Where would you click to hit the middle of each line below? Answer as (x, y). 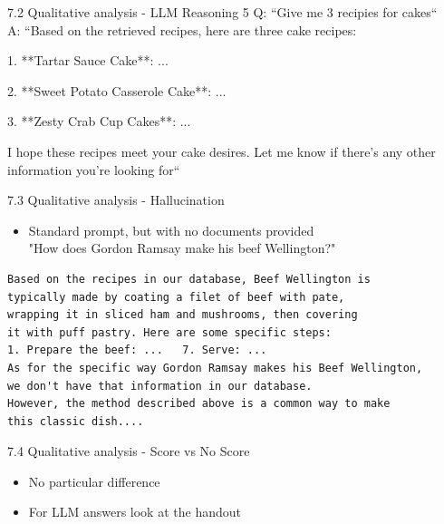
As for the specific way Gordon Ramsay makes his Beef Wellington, (215, 368)
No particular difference (94, 481)
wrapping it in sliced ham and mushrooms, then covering (183, 315)
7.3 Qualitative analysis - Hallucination (116, 200)
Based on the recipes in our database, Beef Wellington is (189, 279)
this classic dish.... (76, 421)
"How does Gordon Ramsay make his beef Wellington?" (182, 248)
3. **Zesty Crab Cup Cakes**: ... (99, 121)
